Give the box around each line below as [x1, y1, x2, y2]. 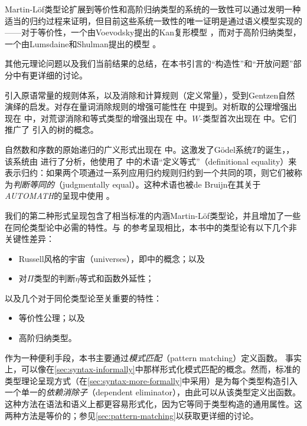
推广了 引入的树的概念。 [5, 123, 99, 136]
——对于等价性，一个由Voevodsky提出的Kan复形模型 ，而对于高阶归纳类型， [5, 26, 301, 38]
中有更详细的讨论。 [12, 68, 87, 81]
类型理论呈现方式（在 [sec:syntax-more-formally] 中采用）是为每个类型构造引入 [5, 374, 298, 386]
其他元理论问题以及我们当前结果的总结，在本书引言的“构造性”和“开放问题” [5, 57, 293, 70]
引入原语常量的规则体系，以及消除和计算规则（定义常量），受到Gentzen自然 [5, 89, 295, 101]
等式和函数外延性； [79, 272, 154, 284]
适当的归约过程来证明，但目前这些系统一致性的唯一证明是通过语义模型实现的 [5, 14, 302, 27]
